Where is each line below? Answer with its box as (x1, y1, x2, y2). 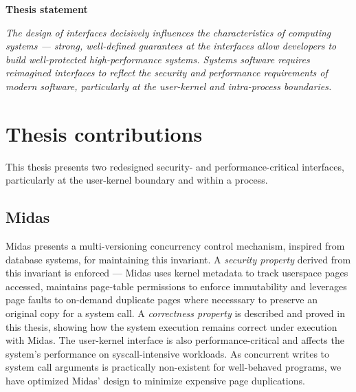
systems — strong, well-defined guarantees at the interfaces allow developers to (5, 39, 337, 53)
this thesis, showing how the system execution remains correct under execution (5, 319, 337, 334)
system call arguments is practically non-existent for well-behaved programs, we (5, 360, 342, 374)
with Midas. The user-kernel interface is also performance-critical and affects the (5, 333, 344, 347)
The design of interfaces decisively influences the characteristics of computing (5, 25, 331, 39)
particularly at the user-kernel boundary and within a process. (5, 173, 268, 187)
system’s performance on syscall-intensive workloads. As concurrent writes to (5, 346, 330, 360)
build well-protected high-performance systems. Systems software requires (5, 52, 310, 66)
